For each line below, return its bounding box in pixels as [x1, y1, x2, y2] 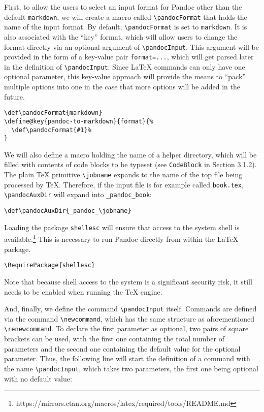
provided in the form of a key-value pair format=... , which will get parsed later [4, 51, 254, 62]
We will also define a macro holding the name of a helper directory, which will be [4, 149, 257, 160]
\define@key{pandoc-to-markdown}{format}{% [4, 117, 153, 125]
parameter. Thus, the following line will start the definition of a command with [4, 353, 250, 364]
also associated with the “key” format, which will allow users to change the [4, 31, 238, 42]
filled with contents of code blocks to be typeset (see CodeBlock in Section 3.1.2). [4, 159, 257, 170]
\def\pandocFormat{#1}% [11, 126, 91, 134]
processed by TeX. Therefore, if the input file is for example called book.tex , [4, 179, 244, 189]
